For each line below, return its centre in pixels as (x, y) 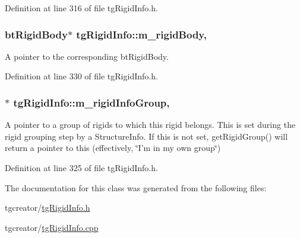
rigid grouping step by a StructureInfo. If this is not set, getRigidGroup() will (146, 136)
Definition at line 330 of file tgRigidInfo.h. (81, 76)
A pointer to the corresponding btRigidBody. (87, 56)
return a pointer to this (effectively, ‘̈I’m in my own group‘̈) (113, 148)
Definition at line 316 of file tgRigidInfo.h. (81, 8)
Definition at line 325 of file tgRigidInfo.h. (81, 168)
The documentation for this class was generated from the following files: (136, 187)
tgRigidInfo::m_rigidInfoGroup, (91, 102)
